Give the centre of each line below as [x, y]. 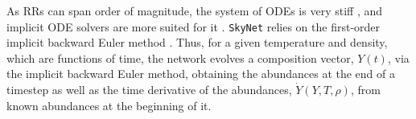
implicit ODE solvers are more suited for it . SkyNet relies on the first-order [194, 26]
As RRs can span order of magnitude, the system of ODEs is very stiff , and [194, 10]
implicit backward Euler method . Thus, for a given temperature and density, [197, 42]
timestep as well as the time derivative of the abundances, [149, 90]
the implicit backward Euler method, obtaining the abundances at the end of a [201, 74]
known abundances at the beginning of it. [109, 105]
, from [365, 90]
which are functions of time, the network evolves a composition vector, [180, 57]
